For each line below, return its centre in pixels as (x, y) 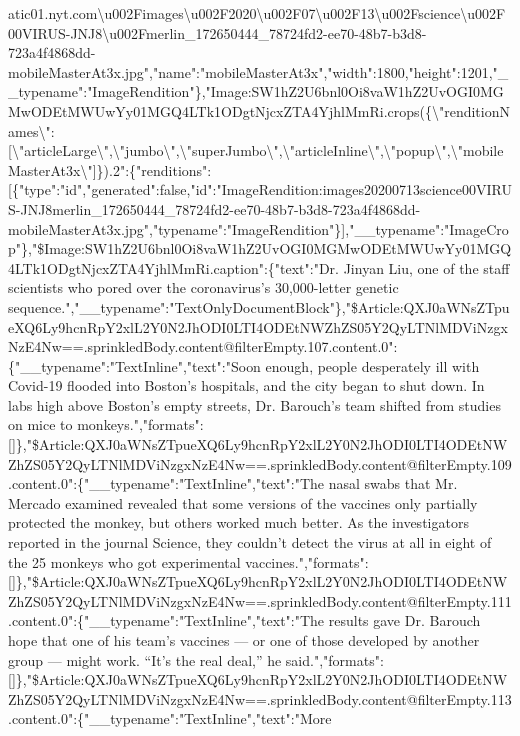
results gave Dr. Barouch (404, 620)
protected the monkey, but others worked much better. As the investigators (238, 522)
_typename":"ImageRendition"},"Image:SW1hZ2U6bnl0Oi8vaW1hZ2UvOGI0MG (256, 91)
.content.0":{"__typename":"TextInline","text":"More (170, 718)
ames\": (31, 130)
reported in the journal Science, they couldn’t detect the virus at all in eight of (250, 542)
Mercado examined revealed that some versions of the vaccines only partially (243, 502)
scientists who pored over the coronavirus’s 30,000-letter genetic (203, 287)
